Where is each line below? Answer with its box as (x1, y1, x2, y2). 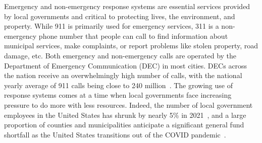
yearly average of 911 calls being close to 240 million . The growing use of (4, 80, 233, 90)
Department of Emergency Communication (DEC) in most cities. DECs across (4, 60, 247, 70)
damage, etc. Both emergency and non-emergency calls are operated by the (4, 50, 237, 60)
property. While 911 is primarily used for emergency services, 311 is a (4, 21, 219, 31)
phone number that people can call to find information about (38, 30, 228, 41)
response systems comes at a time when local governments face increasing (4, 90, 232, 100)
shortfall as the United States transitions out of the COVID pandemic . (4, 129, 226, 139)
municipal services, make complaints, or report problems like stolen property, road (4, 40, 258, 51)
